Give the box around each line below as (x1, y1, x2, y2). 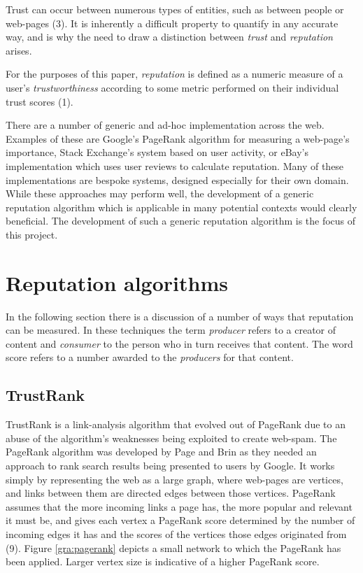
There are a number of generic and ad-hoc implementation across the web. (6, 118, 325, 132)
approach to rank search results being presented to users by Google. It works (6, 458, 335, 472)
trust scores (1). (6, 94, 73, 108)
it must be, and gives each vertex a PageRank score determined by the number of (6, 513, 355, 528)
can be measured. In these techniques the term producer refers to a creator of (6, 323, 336, 337)
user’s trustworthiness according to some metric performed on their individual (6, 80, 339, 94)
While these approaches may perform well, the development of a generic (6, 186, 314, 201)
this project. (6, 227, 58, 241)
